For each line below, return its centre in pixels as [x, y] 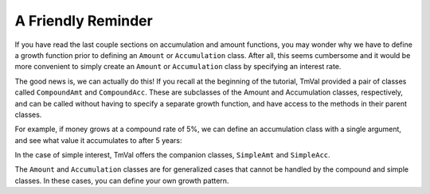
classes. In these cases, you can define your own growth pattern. [122, 180]
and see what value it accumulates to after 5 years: [98, 140]
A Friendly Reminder [84, 21]
